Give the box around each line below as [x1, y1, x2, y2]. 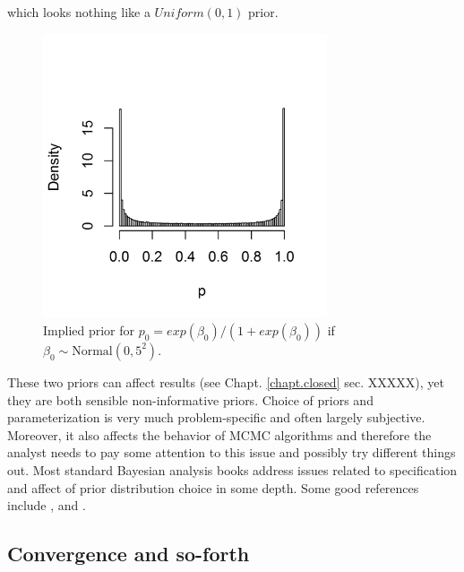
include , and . [7, 496, 86, 515]
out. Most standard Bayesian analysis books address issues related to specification [7, 460, 458, 479]
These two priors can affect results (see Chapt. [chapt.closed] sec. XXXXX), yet [7, 372, 444, 391]
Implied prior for [43, 320, 135, 339]
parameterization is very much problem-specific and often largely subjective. [7, 408, 425, 427]
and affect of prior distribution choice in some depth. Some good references [7, 478, 419, 497]
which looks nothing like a [7, 3, 150, 21]
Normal [72, 344, 113, 358]
